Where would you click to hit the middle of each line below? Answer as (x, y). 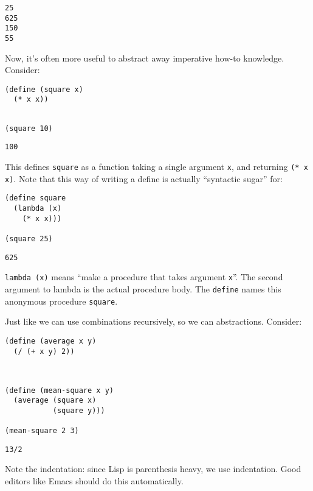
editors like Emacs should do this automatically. (94, 481)
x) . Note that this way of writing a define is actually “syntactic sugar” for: (144, 178)
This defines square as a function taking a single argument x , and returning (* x (156, 167)
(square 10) (29, 128)
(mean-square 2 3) (42, 431)
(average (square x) (55, 401)
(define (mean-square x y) (59, 390)
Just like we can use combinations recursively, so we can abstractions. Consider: (153, 321)
